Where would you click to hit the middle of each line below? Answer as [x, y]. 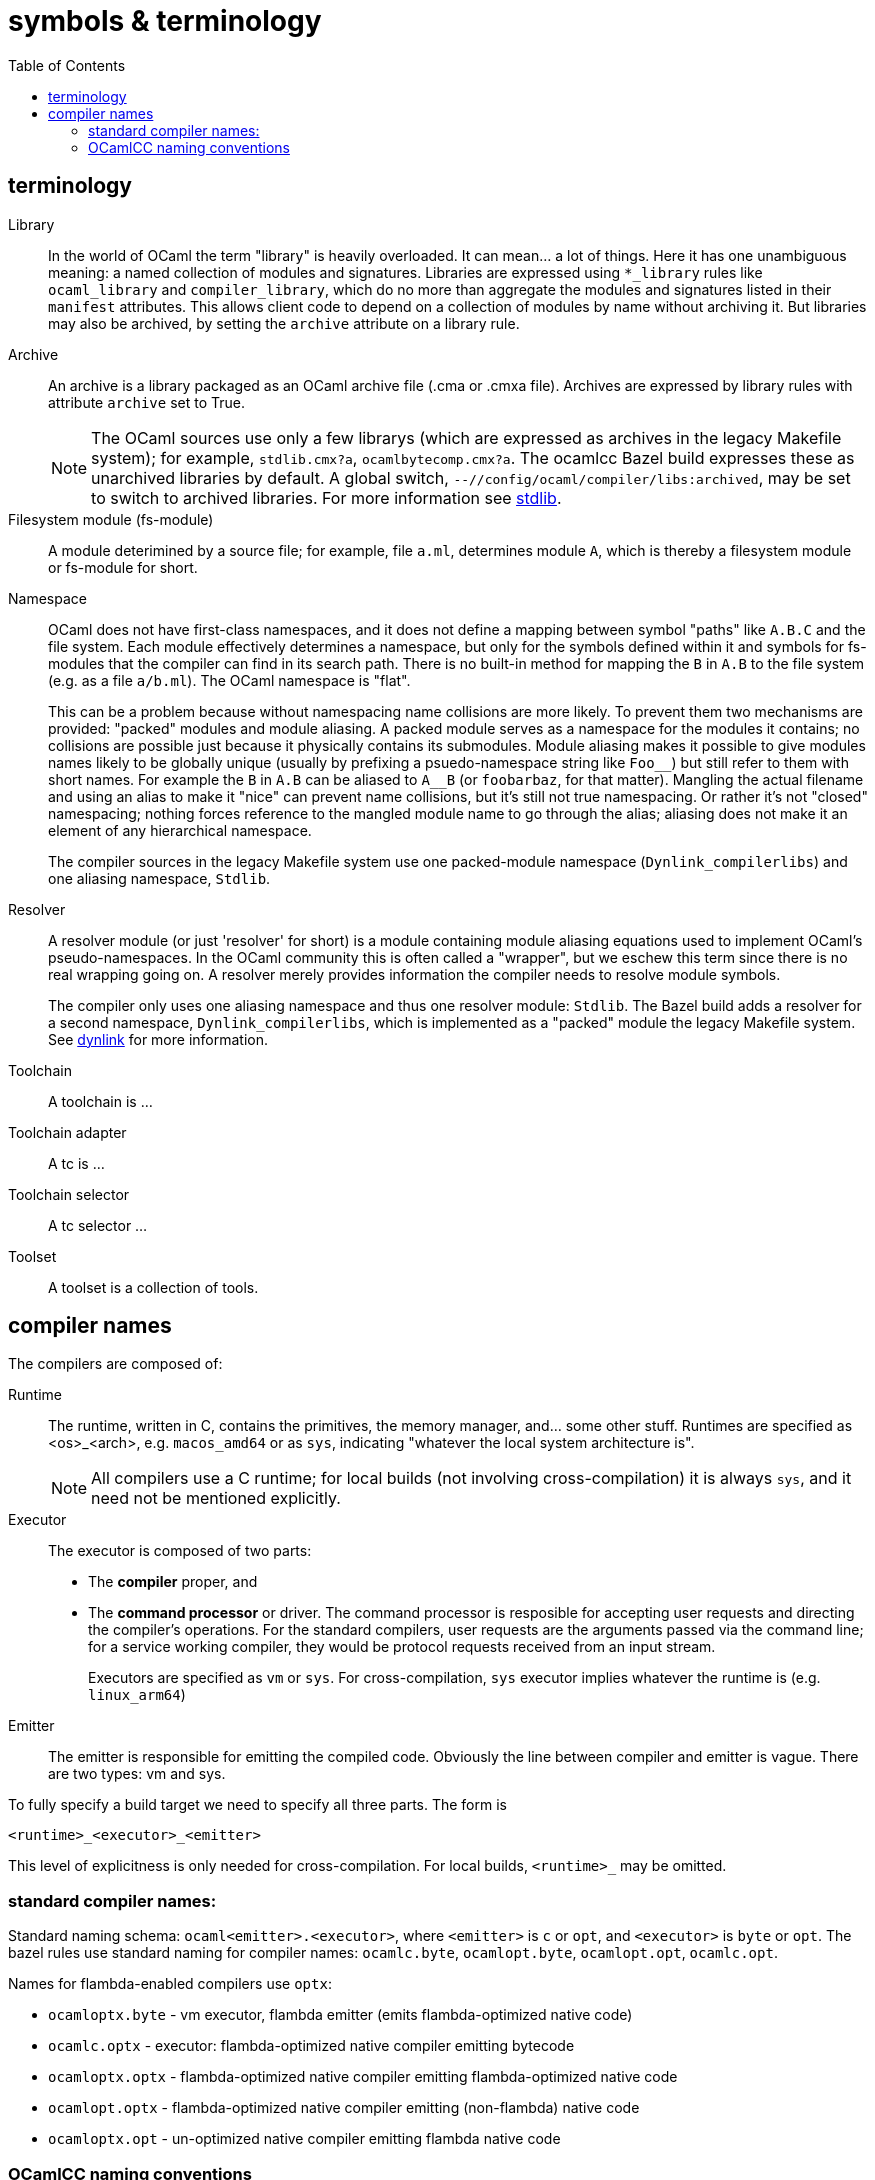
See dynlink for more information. [158, 1039]
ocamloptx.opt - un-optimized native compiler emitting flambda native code [304, 2139]
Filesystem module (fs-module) [111, 519]
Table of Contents [67, 65]
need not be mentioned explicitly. [216, 1498]
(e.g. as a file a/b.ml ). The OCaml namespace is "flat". [229, 680]
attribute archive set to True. [147, 402]
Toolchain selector [69, 1194]
